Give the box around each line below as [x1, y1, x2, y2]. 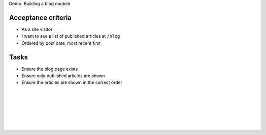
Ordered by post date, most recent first [21, 40, 101, 46]
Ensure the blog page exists [21, 66, 78, 72]
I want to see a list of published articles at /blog [21, 33, 120, 39]
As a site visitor [21, 26, 53, 32]
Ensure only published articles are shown [21, 73, 105, 79]
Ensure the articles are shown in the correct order [21, 80, 123, 85]
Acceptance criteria [9, 13, 71, 22]
